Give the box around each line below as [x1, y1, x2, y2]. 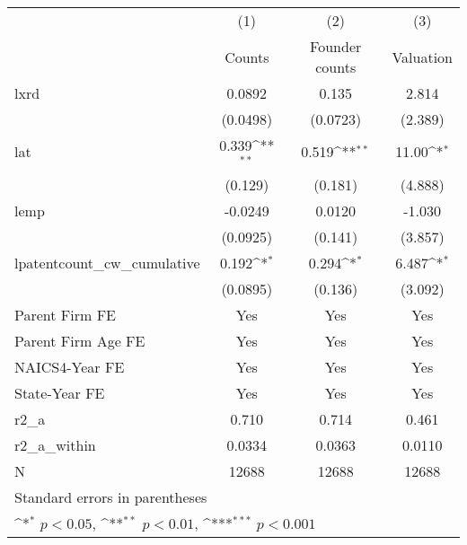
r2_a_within [14, 434, 96, 455]
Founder [310, 36, 362, 57]
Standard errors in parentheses [14, 486, 207, 507]
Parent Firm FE [14, 303, 116, 325]
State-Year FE [14, 382, 105, 403]
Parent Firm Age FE [14, 330, 145, 351]
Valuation [392, 46, 453, 67]
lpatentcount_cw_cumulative [14, 251, 200, 273]
